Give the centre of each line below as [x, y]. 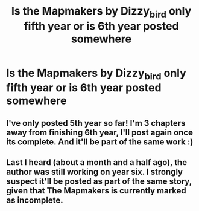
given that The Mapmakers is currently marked [96, 191]
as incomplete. [35, 200]
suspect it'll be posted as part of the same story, [99, 182]
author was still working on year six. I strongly [94, 172]
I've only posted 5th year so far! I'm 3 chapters [96, 123]
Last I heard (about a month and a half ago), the [97, 162]
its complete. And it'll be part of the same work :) [100, 142]
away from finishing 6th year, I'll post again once [99, 132]
